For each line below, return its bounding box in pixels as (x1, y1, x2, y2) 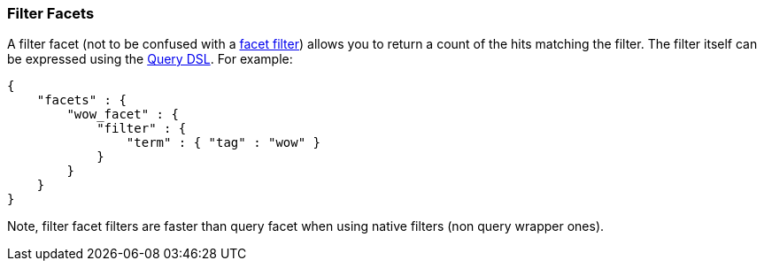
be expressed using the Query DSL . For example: (7, 51, 293, 67)
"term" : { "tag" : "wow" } (126, 135, 321, 150)
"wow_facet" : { (66, 107, 179, 122)
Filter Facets (7, 4, 95, 22)
